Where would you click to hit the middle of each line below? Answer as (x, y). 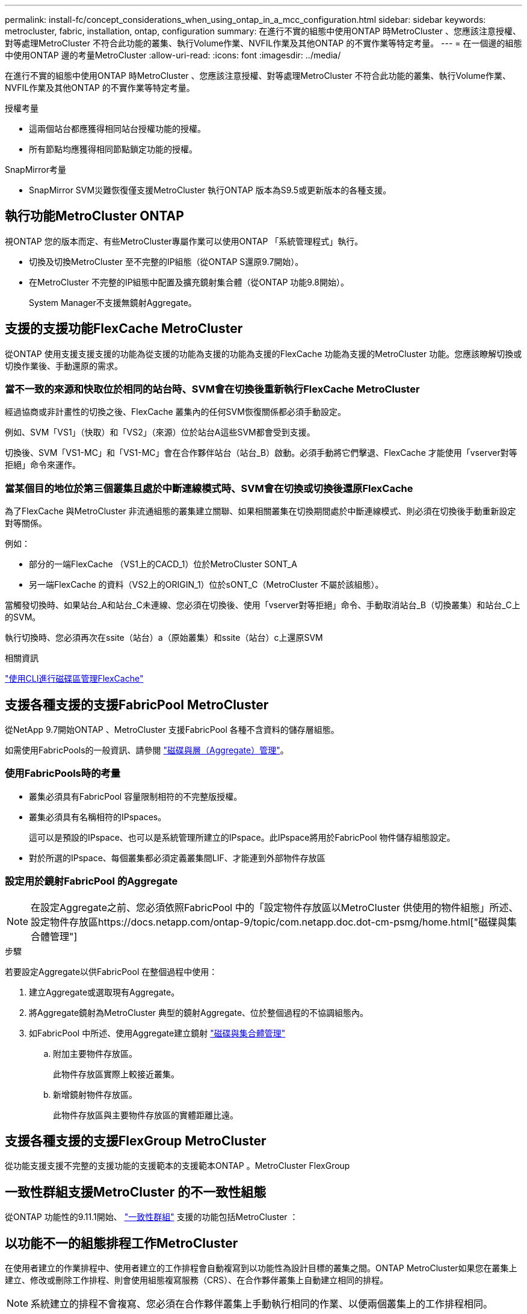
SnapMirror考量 (35, 170)
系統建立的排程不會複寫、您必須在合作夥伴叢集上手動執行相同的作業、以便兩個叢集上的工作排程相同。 (262, 1304)
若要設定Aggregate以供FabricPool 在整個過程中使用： (111, 971)
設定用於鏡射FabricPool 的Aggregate (91, 881)
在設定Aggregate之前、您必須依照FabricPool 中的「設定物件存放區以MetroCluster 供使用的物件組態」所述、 (275, 907)
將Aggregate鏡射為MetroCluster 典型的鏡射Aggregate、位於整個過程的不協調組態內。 (199, 1012)
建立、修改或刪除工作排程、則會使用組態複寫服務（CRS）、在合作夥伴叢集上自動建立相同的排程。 (197, 1280)
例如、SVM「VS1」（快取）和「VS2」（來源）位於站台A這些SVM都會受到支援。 (160, 432)
